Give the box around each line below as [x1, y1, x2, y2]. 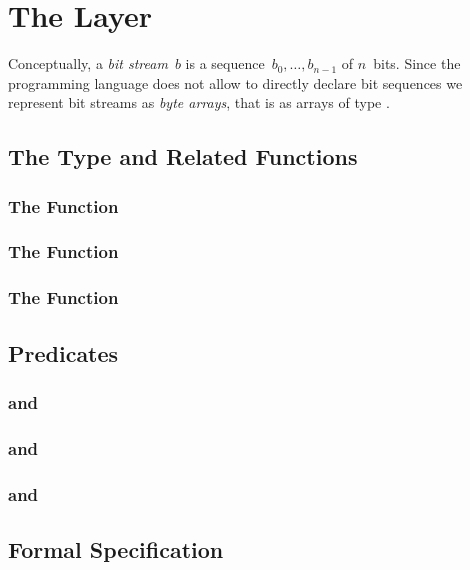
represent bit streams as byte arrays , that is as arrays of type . [8, 92, 390, 113]
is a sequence [185, 53, 265, 74]
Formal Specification [8, 533, 224, 564]
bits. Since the [373, 53, 461, 74]
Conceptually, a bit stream [8, 53, 168, 74]
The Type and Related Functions [8, 141, 358, 172]
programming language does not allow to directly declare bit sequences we [8, 72, 463, 93]
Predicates [8, 337, 119, 368]
